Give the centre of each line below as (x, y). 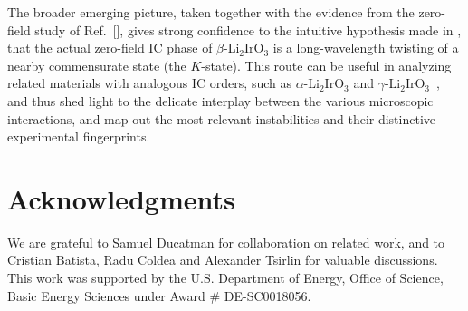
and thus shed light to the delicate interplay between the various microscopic (220, 100)
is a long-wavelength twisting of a (366, 48)
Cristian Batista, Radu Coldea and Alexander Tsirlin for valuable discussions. (223, 260)
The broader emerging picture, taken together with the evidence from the (211, 12)
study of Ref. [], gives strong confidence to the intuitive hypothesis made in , (248, 29)
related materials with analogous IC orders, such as (149, 83)
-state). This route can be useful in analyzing (326, 65)
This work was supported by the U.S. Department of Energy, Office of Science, (225, 278)
